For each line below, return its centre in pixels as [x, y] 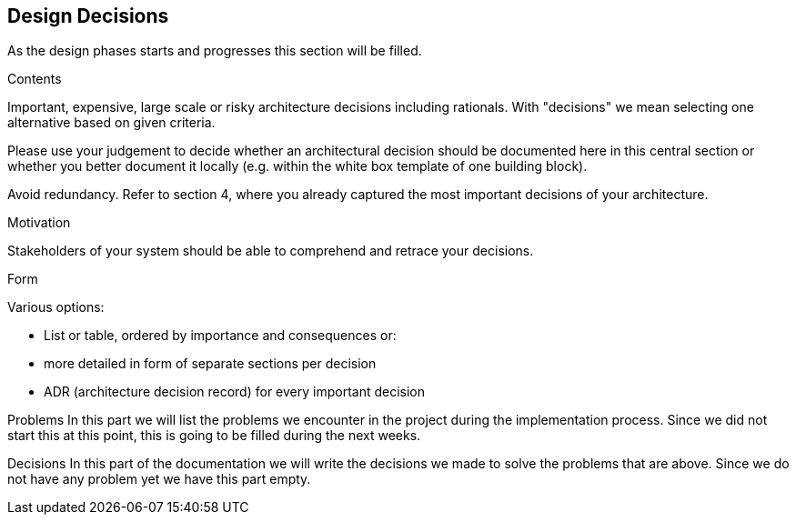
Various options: [56, 307]
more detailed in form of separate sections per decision [210, 364]
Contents [35, 79]
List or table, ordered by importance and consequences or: [220, 336]
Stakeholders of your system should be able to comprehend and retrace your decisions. [271, 251]
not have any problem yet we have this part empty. [159, 479]
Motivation [39, 223]
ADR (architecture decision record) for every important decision [235, 392]
